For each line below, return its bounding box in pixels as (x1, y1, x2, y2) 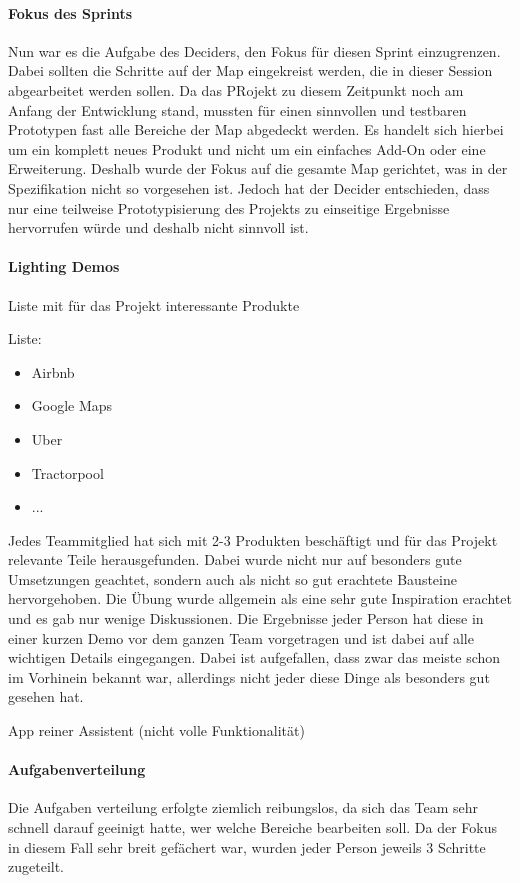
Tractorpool (31, 462, 104, 483)
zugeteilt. (8, 856, 64, 877)
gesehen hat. (8, 686, 84, 707)
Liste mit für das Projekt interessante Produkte (8, 294, 300, 315)
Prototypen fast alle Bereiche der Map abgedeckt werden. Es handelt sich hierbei (8, 119, 504, 140)
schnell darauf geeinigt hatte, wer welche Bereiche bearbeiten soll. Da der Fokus (8, 817, 498, 838)
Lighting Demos (8, 256, 120, 277)
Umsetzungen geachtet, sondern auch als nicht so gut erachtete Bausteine (8, 568, 457, 589)
